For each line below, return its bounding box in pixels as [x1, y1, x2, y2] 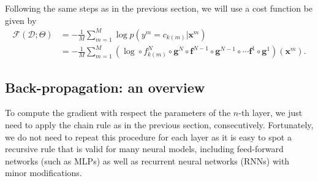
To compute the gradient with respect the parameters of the [5, 106, 231, 119]
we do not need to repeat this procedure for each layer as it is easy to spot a [5, 130, 292, 143]
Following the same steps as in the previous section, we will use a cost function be [5, 2, 313, 14]
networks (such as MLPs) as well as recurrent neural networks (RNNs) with [5, 154, 290, 167]
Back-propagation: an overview [5, 77, 205, 96]
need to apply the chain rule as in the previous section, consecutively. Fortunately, [5, 118, 314, 131]
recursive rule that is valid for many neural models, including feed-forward [5, 142, 284, 155]
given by [5, 13, 37, 26]
